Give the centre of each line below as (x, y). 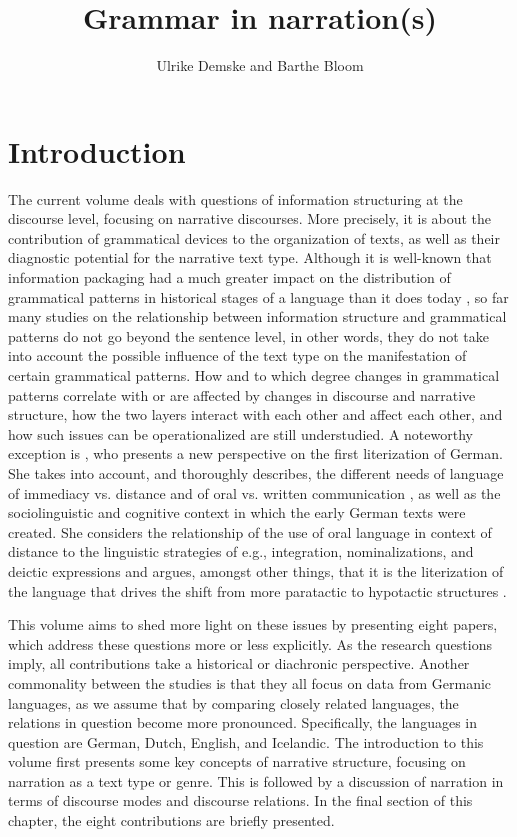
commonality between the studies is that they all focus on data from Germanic (250, 682)
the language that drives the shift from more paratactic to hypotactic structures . (257, 590)
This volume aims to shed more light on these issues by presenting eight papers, (253, 624)
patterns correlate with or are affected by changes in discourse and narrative (242, 394)
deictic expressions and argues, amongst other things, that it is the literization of (256, 570)
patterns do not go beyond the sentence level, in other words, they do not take (248, 335)
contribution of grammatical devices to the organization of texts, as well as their (254, 237)
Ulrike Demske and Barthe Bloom (260, 65)
